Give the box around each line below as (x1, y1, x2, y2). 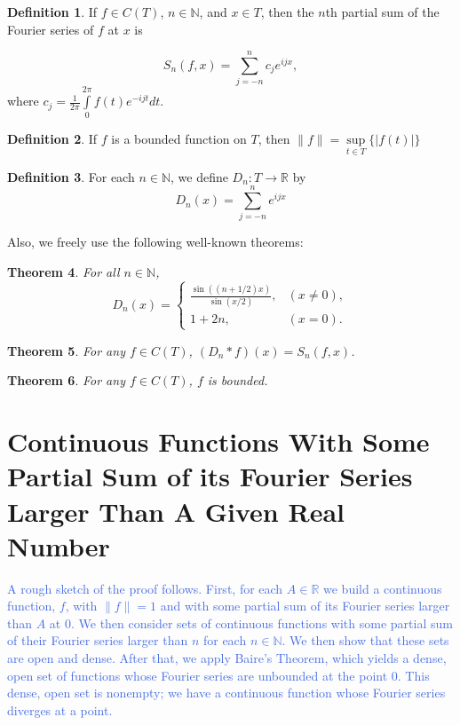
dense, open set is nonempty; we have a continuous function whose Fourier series (7, 683, 446, 702)
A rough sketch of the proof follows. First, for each (7, 579, 283, 597)
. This (397, 666, 430, 684)
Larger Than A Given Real (7, 493, 345, 529)
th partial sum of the (325, 3, 440, 20)
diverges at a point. (7, 700, 113, 719)
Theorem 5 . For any (7, 341, 125, 359)
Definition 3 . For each (7, 167, 135, 185)
